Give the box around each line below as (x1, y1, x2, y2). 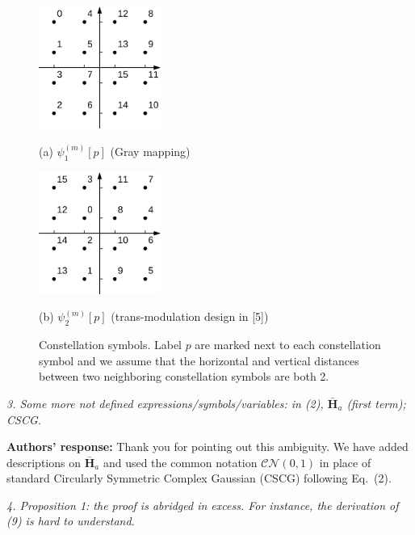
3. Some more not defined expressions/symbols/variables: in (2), (6, 394, 324, 411)
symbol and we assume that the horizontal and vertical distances (39, 352, 359, 369)
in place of (319, 453, 371, 470)
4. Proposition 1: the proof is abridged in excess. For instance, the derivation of (6, 496, 399, 513)
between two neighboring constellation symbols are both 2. (39, 368, 329, 385)
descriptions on (6, 453, 81, 470)
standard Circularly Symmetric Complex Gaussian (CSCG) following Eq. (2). (6, 470, 392, 487)
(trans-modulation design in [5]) (111, 308, 269, 325)
